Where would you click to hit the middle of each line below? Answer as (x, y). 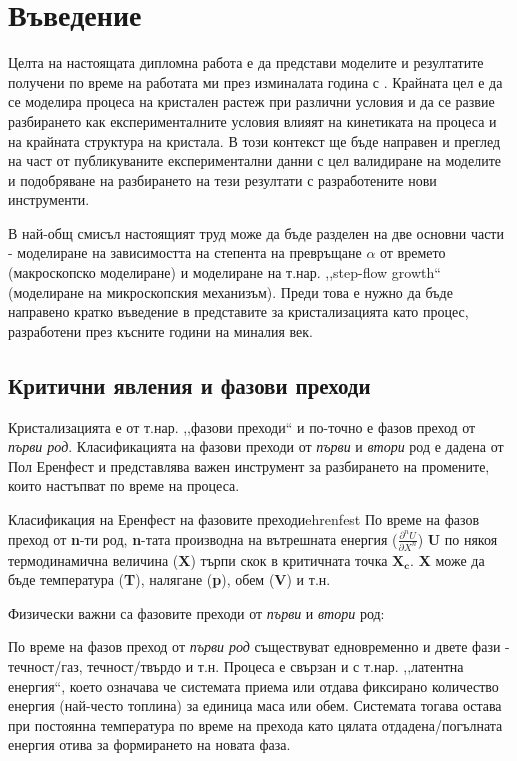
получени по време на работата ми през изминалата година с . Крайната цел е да (255, 81)
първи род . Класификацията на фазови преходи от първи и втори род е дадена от (256, 446)
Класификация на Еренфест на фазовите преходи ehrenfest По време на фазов (244, 519)
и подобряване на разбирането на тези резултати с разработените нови (222, 179)
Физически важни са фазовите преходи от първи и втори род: (196, 612)
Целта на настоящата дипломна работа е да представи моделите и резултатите (246, 62)
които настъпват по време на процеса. (124, 485)
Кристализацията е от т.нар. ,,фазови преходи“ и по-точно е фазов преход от (242, 426)
